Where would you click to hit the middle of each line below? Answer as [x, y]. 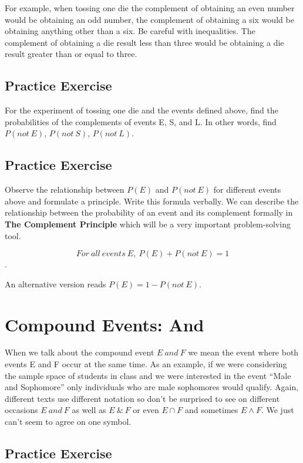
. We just [277, 410]
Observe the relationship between [65, 189]
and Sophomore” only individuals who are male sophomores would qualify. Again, [152, 387]
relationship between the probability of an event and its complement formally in [149, 212]
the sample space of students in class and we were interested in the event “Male [148, 375]
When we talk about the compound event [80, 352]
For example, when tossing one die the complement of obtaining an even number [150, 8]
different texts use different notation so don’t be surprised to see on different [142, 398]
